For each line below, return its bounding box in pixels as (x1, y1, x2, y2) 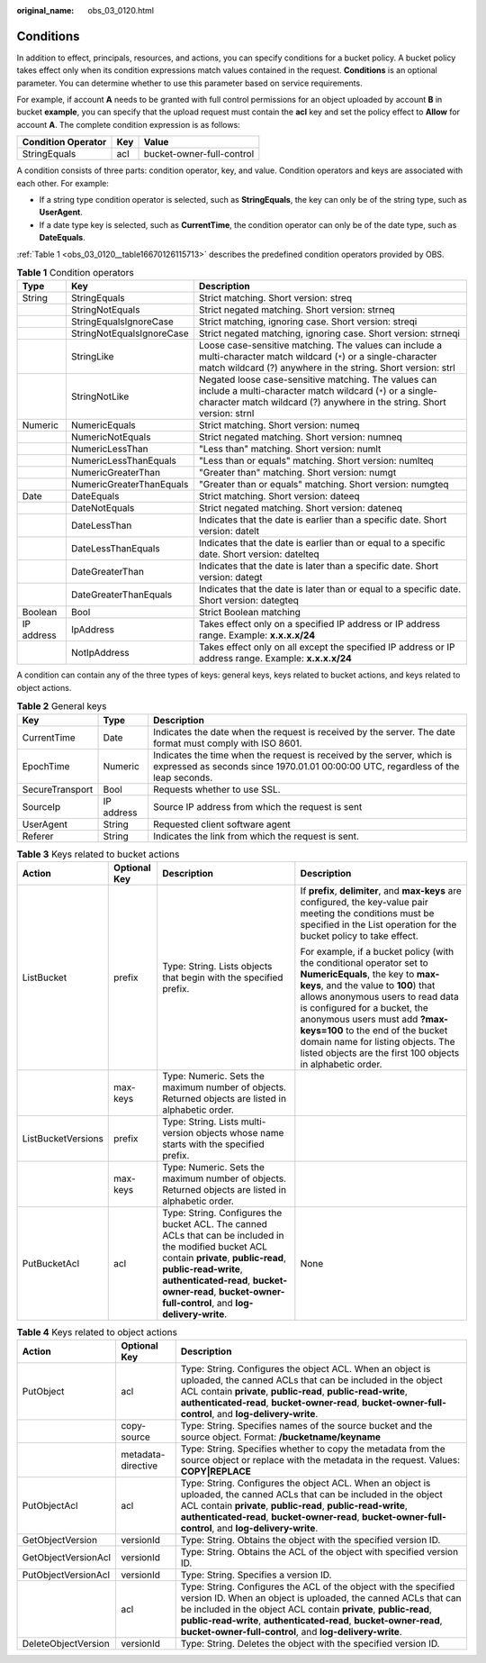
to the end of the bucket (345, 1023, 448, 1036)
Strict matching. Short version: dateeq (198, 490, 360, 503)
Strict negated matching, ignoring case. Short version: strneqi (198, 327, 461, 340)
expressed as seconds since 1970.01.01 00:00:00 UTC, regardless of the (153, 759, 460, 772)
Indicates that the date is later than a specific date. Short (198, 559, 439, 572)
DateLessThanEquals (70, 542, 161, 555)
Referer (22, 830, 54, 842)
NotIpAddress (70, 647, 130, 659)
